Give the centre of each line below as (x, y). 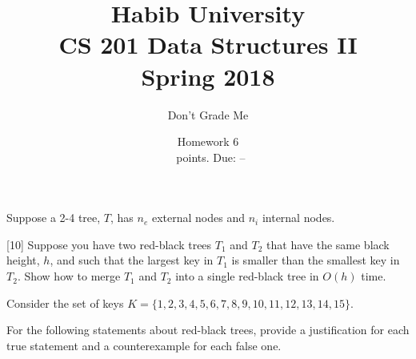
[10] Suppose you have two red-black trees (109, 244)
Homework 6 (208, 141)
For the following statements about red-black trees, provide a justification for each (208, 330)
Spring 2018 (208, 76)
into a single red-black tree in (247, 276)
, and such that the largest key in (132, 260)
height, (23, 260)
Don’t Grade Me (208, 114)
